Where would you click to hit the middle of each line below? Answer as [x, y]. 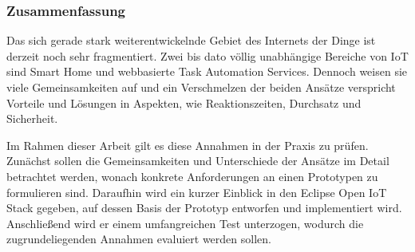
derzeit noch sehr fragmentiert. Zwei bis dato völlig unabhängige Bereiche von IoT [207, 55]
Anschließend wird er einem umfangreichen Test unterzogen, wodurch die [185, 223]
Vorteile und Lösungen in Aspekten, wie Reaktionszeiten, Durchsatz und [184, 102]
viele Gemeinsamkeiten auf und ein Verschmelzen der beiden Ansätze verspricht [201, 87]
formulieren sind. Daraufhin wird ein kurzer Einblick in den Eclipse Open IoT [197, 192]
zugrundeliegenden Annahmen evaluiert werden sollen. [139, 239]
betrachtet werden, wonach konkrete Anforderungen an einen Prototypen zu [192, 176]
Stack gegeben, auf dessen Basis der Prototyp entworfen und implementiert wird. [204, 208]
